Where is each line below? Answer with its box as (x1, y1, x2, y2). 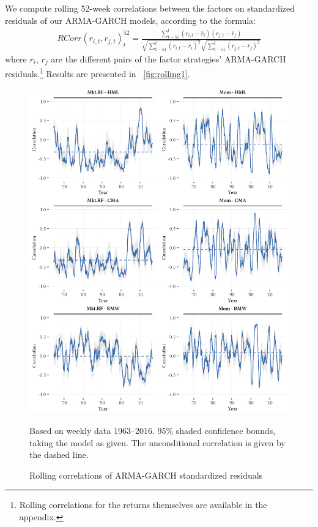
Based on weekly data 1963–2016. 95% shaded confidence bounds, (29, 424, 276, 436)
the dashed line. (29, 448, 89, 461)
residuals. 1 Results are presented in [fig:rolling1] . (5, 65, 190, 80)
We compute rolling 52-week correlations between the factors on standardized (5, 2, 295, 14)
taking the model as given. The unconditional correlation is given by (29, 436, 286, 449)
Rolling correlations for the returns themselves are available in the (19, 498, 267, 511)
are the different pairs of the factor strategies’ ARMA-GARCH (51, 52, 286, 65)
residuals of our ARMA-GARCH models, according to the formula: (5, 13, 256, 26)
